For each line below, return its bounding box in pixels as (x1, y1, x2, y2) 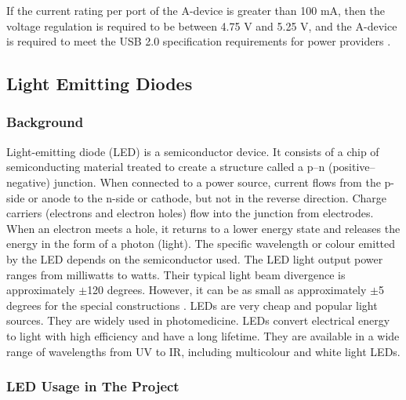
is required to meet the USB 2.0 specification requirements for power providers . (6, 33, 391, 49)
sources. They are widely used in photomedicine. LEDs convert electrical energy (6, 312, 390, 329)
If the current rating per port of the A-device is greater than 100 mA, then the (6, 2, 385, 18)
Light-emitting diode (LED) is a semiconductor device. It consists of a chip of (6, 143, 379, 159)
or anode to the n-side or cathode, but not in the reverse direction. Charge (28, 189, 387, 205)
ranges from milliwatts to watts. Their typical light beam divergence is (6, 266, 346, 282)
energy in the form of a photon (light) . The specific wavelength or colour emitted (6, 235, 396, 252)
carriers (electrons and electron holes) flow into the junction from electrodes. (6, 205, 374, 221)
